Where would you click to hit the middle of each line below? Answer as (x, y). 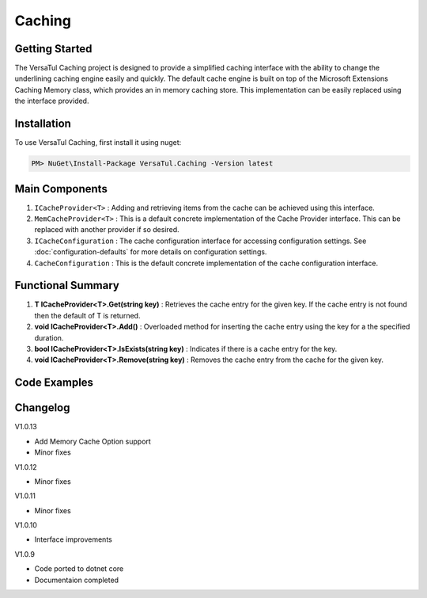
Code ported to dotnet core (79, 569)
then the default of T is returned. (87, 315)
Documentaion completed (76, 580)
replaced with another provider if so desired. (107, 230)
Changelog (42, 408)
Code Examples (54, 383)
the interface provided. (52, 101)
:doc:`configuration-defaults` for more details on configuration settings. (151, 252)
